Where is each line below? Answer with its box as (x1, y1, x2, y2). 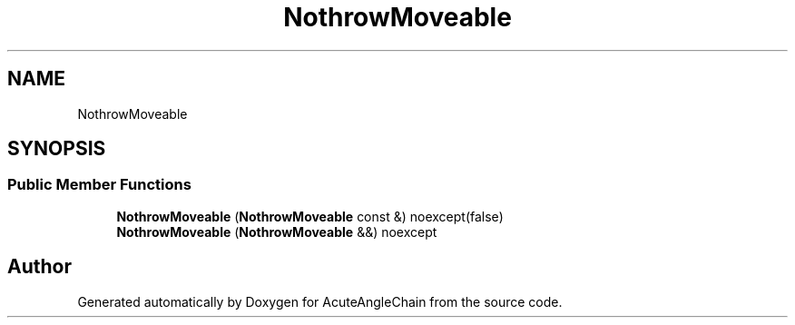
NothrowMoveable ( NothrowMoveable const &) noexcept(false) (116, 208, 504, 224)
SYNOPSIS (7, 137, 106, 161)
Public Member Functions (7, 175, 191, 194)
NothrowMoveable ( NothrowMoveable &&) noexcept (116, 223, 437, 240)
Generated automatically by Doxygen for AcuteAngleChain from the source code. (77, 293, 563, 310)
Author (7, 255, 72, 279)
